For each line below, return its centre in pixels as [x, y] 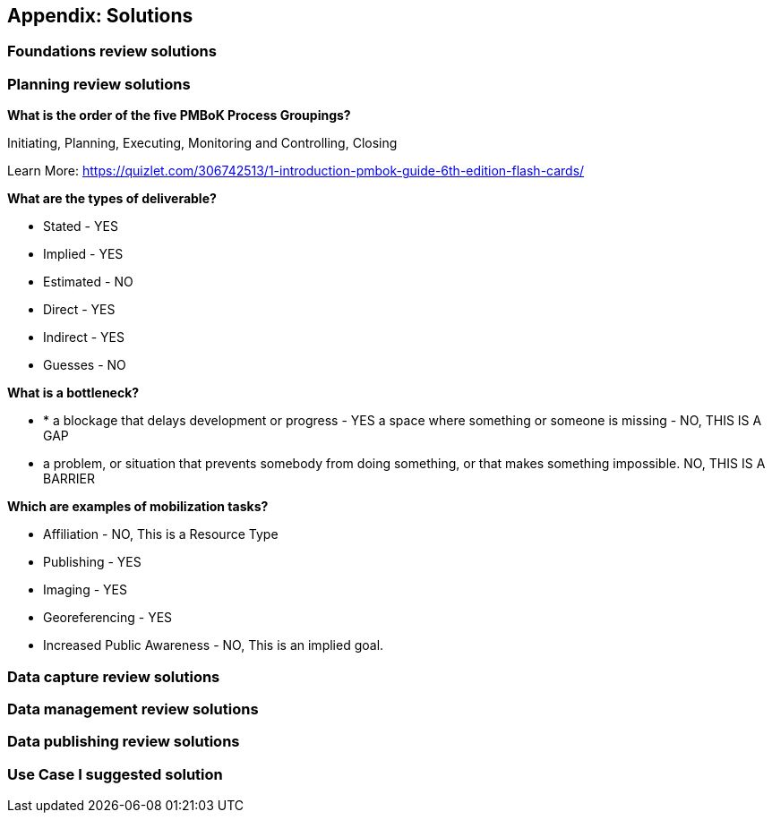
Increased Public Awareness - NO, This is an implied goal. [214, 645]
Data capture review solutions [114, 676]
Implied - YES [83, 254]
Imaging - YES [85, 590]
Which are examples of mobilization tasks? [138, 507]
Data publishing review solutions [124, 742]
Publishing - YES [92, 562]
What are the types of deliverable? [112, 199]
